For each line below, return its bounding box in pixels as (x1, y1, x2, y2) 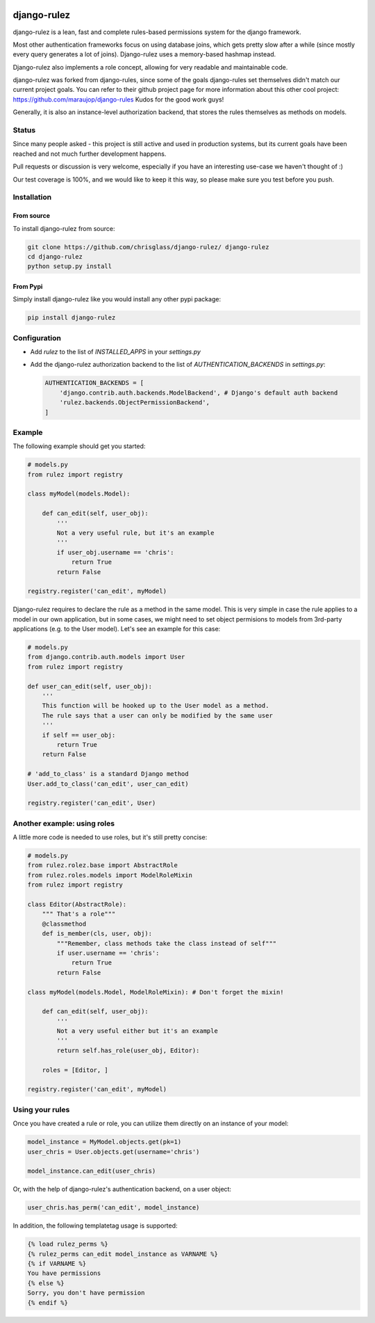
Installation (12, 192, 52, 202)
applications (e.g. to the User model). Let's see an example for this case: (12, 625, 221, 633)
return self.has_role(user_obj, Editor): (56, 1046, 200, 1054)
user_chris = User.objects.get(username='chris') (27, 1148, 200, 1155)
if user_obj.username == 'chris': (56, 548, 174, 556)
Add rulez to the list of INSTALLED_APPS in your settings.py (30, 347, 201, 356)
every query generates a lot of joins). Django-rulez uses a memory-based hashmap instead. (12, 50, 276, 58)
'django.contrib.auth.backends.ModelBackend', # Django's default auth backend (59, 388, 338, 397)
